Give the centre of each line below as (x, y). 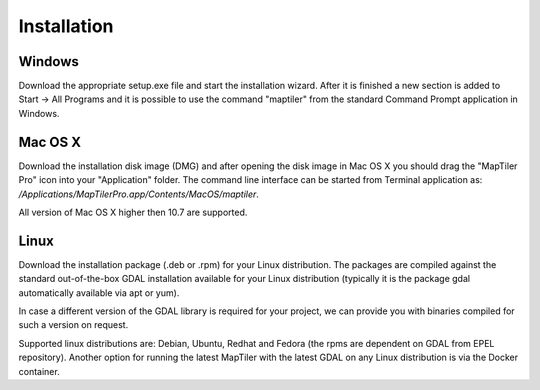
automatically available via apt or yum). (99, 292)
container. (39, 371)
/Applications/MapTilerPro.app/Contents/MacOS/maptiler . (139, 194)
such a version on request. (73, 325)
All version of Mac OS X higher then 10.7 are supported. (133, 212)
